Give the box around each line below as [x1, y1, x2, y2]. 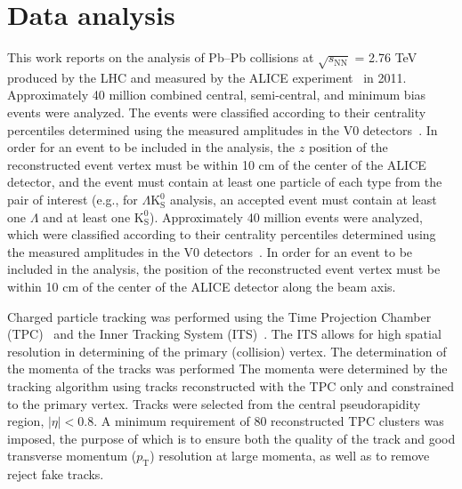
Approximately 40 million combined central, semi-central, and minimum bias [7, 85, 426, 104]
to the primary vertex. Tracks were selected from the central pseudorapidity [7, 394, 421, 413]
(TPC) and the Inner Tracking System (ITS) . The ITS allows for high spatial [7, 325, 442, 343]
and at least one [43, 207, 131, 226]
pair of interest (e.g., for [7, 190, 138, 209]
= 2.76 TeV [354, 48, 417, 67]
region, [7, 412, 45, 430]
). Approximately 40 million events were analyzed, [149, 207, 423, 226]
